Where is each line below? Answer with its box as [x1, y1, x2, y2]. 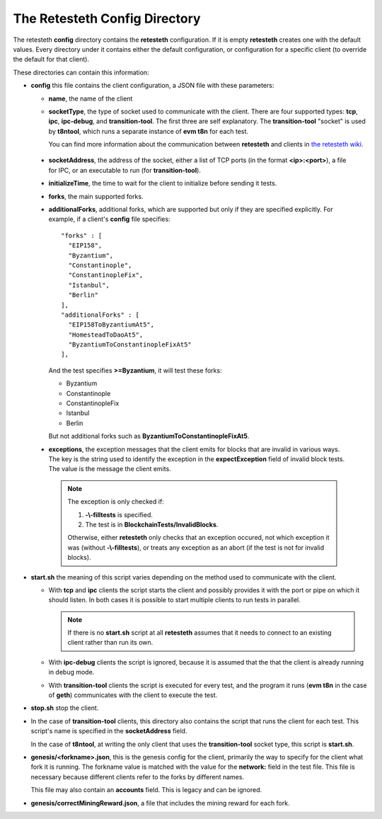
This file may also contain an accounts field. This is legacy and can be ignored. [30, 786, 262, 794]
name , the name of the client [48, 94, 133, 103]
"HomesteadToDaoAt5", [68, 330, 144, 339]
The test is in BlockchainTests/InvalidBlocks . [85, 520, 219, 529]
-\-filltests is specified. [85, 510, 154, 519]
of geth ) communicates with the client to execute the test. [48, 691, 218, 699]
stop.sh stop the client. [30, 704, 99, 712]
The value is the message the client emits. [48, 465, 171, 473]
